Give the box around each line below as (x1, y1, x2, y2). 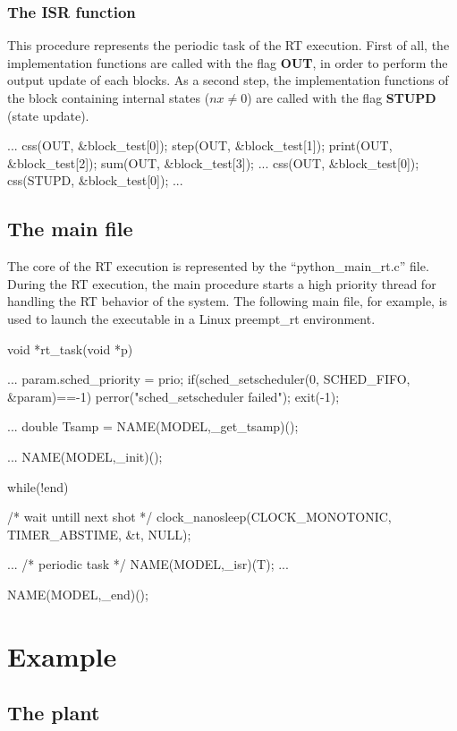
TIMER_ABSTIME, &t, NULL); (7, 524, 191, 543)
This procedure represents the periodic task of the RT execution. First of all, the (7, 36, 450, 55)
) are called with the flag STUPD (247, 89, 436, 106)
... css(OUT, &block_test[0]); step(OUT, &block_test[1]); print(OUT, (7, 136, 393, 155)
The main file (7, 215, 133, 242)
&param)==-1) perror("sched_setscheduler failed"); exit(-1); (7, 387, 340, 405)
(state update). (7, 106, 89, 124)
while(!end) (7, 477, 69, 496)
